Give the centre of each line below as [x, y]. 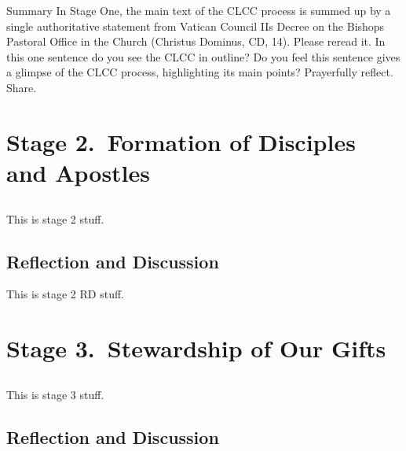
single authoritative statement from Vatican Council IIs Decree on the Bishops [196, 26]
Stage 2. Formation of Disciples [181, 141]
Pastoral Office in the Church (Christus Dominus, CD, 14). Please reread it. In [196, 41]
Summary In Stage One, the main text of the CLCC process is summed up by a [199, 10]
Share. [22, 87]
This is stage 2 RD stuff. [65, 294]
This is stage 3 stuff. [55, 394]
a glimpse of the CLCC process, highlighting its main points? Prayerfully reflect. [200, 72]
